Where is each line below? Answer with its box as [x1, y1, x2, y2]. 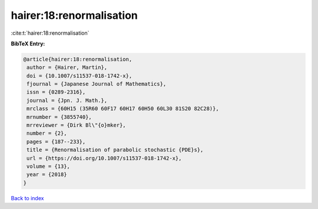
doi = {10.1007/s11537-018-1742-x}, [26, 72, 132, 79]
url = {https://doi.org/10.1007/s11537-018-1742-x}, [26, 155, 182, 161]
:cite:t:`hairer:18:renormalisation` [11, 29, 90, 37]
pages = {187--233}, [26, 138, 86, 145]
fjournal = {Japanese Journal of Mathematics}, [26, 81, 167, 88]
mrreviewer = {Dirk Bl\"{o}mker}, [26, 122, 126, 129]
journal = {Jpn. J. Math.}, [26, 97, 108, 104]
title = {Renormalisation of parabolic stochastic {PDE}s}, [26, 147, 204, 153]
